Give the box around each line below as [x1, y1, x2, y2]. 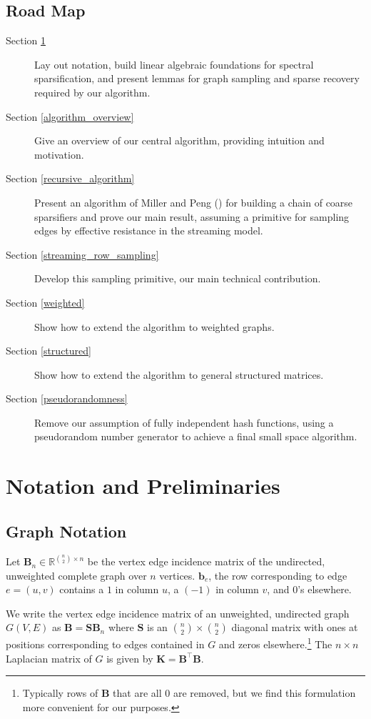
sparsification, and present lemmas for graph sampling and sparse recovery [34, 71, 360, 86]
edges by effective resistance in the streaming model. [34, 223, 263, 238]
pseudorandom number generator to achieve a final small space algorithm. [34, 429, 357, 444]
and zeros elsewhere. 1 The [218, 635, 332, 652]
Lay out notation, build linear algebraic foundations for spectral [34, 56, 314, 71]
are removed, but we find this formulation [173, 685, 356, 700]
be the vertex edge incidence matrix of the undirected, [87, 554, 325, 569]
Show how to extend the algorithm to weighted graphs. [34, 319, 275, 334]
